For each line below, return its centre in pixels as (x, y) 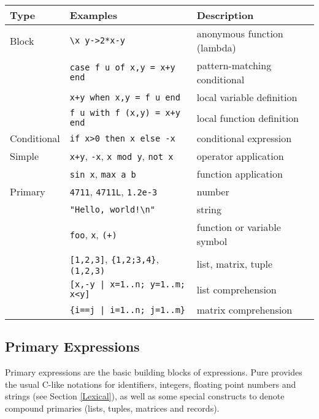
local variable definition (247, 97)
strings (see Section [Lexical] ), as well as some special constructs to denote (145, 396)
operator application (240, 156)
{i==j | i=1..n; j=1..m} (128, 310)
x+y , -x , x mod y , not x (121, 156)
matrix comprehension (244, 310)
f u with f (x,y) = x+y (125, 113)
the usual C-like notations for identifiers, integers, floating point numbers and (151, 384)
